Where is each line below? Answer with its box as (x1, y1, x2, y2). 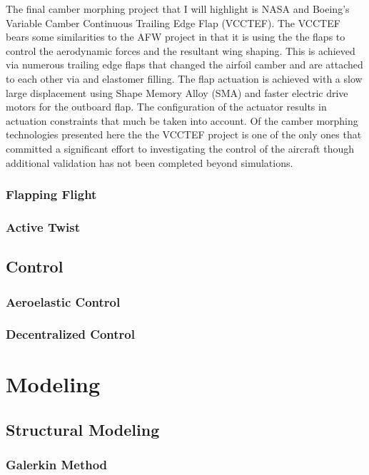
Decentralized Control (6, 325, 135, 343)
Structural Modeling (6, 419, 160, 441)
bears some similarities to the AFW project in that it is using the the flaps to (6, 29, 345, 44)
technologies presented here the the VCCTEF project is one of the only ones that (6, 127, 362, 142)
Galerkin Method (6, 456, 108, 474)
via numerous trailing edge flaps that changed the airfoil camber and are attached (6, 57, 363, 72)
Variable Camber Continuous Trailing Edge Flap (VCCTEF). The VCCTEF (6, 15, 340, 30)
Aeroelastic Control (6, 292, 121, 310)
